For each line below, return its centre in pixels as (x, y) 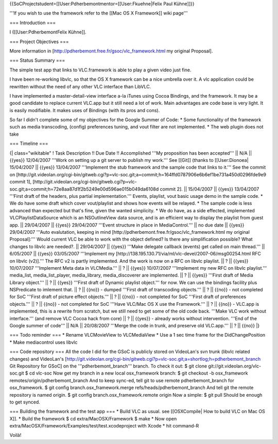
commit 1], (21, 182)
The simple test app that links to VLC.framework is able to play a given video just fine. (100, 70)
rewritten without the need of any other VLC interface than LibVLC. (80, 86)
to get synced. (25, 402)
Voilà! (15, 435)
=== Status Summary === (37, 60)
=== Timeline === (29, 143)
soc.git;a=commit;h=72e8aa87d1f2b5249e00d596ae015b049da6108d (84, 189)
